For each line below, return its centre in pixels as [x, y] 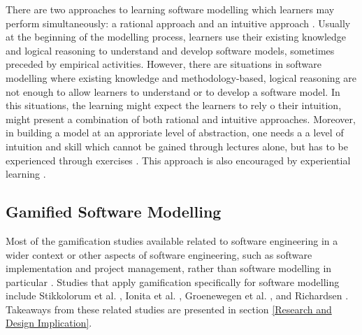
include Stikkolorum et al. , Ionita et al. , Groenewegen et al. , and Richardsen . [177, 295]
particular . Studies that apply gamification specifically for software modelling [173, 281]
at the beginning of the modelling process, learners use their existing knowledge [176, 37]
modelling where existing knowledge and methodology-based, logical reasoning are [181, 77]
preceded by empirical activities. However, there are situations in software [164, 64]
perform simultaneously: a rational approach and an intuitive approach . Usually [178, 23]
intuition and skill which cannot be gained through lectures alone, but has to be [177, 146]
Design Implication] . [49, 323]
